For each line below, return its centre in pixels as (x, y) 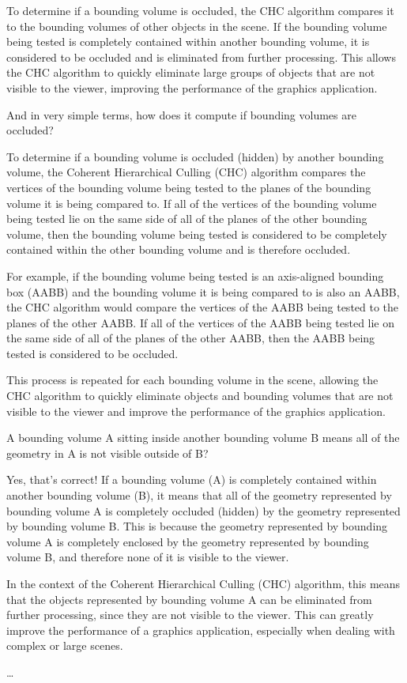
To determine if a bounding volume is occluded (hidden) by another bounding (195, 156)
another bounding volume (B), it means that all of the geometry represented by (199, 495)
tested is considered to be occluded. (92, 353)
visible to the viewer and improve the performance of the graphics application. (196, 411)
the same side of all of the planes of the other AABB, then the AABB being (191, 338)
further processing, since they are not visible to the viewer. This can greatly (190, 615)
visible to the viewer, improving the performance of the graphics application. (192, 87)
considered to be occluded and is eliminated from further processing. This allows (201, 57)
